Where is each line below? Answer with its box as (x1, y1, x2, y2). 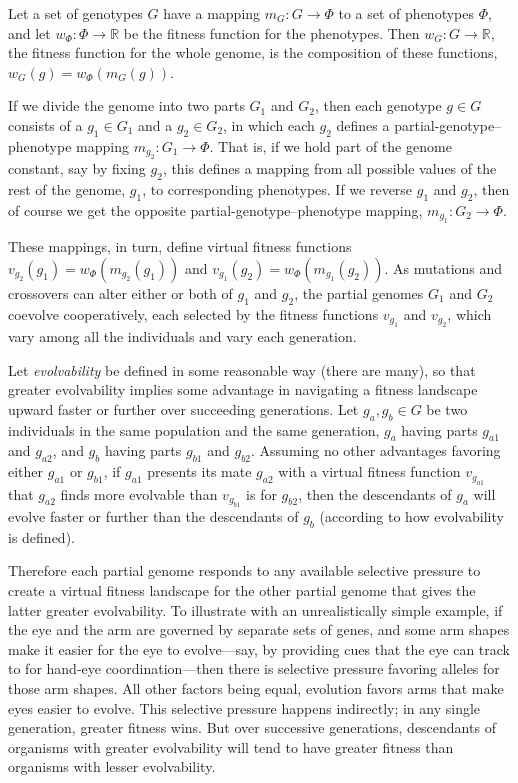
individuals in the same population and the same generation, (8, 419, 380, 440)
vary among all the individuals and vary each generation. (8, 325, 357, 346)
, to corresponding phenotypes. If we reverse (142, 178, 413, 199)
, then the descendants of (298, 483, 452, 504)
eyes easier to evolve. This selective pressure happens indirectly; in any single (8, 697, 481, 718)
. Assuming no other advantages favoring (251, 440, 501, 461)
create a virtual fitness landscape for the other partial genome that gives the (8, 579, 476, 600)
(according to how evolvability (319, 505, 504, 526)
